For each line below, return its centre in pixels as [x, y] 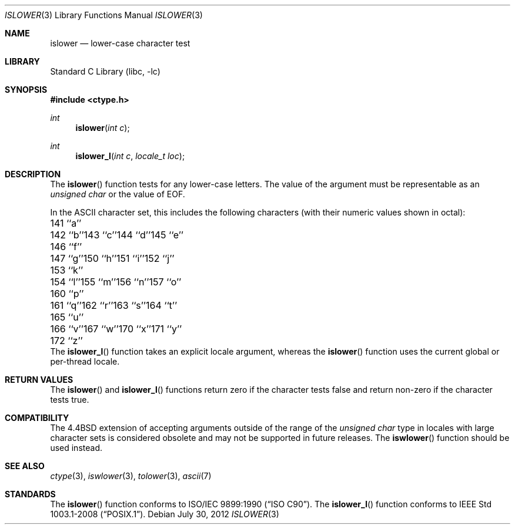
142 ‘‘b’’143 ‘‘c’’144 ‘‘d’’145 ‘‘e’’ [117, 235]
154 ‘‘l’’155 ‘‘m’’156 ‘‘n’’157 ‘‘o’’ [116, 282]
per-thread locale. [85, 361]
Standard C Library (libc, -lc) [105, 71]
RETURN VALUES [39, 380]
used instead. [76, 448]
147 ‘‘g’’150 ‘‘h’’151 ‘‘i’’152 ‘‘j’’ [112, 258]
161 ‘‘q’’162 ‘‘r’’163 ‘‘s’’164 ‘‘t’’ [114, 305]
